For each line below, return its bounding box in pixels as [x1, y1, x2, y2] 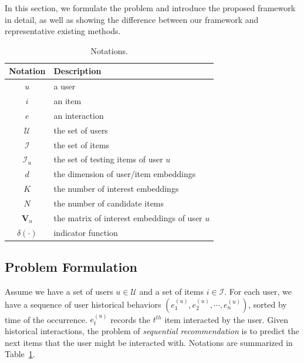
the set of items [53, 138, 110, 151]
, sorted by [248, 298, 287, 310]
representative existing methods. [5, 25, 121, 37]
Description [53, 65, 102, 77]
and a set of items [139, 285, 204, 297]
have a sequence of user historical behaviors [5, 298, 161, 310]
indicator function [53, 226, 118, 238]
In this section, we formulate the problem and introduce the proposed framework [5, 2, 296, 14]
